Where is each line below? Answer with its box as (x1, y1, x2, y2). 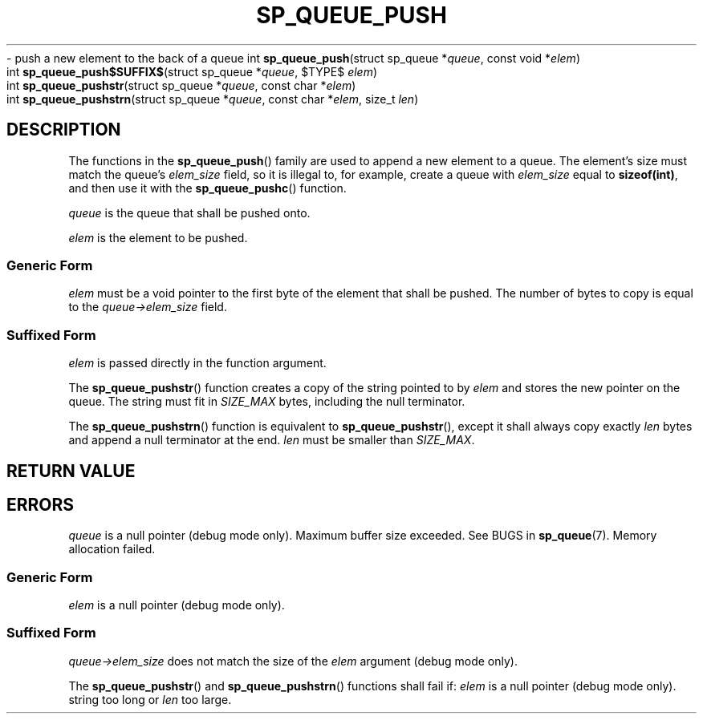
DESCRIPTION (6, 119, 121, 140)
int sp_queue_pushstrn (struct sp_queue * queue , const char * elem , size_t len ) (6, 91, 419, 106)
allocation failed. (68, 542, 156, 556)
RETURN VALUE (6, 460, 136, 481)
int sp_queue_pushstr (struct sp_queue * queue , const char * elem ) (6, 78, 356, 92)
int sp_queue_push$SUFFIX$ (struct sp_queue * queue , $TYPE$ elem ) (6, 64, 378, 79)
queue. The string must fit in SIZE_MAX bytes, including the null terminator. (68, 394, 465, 409)
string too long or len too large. (68, 692, 232, 706)
